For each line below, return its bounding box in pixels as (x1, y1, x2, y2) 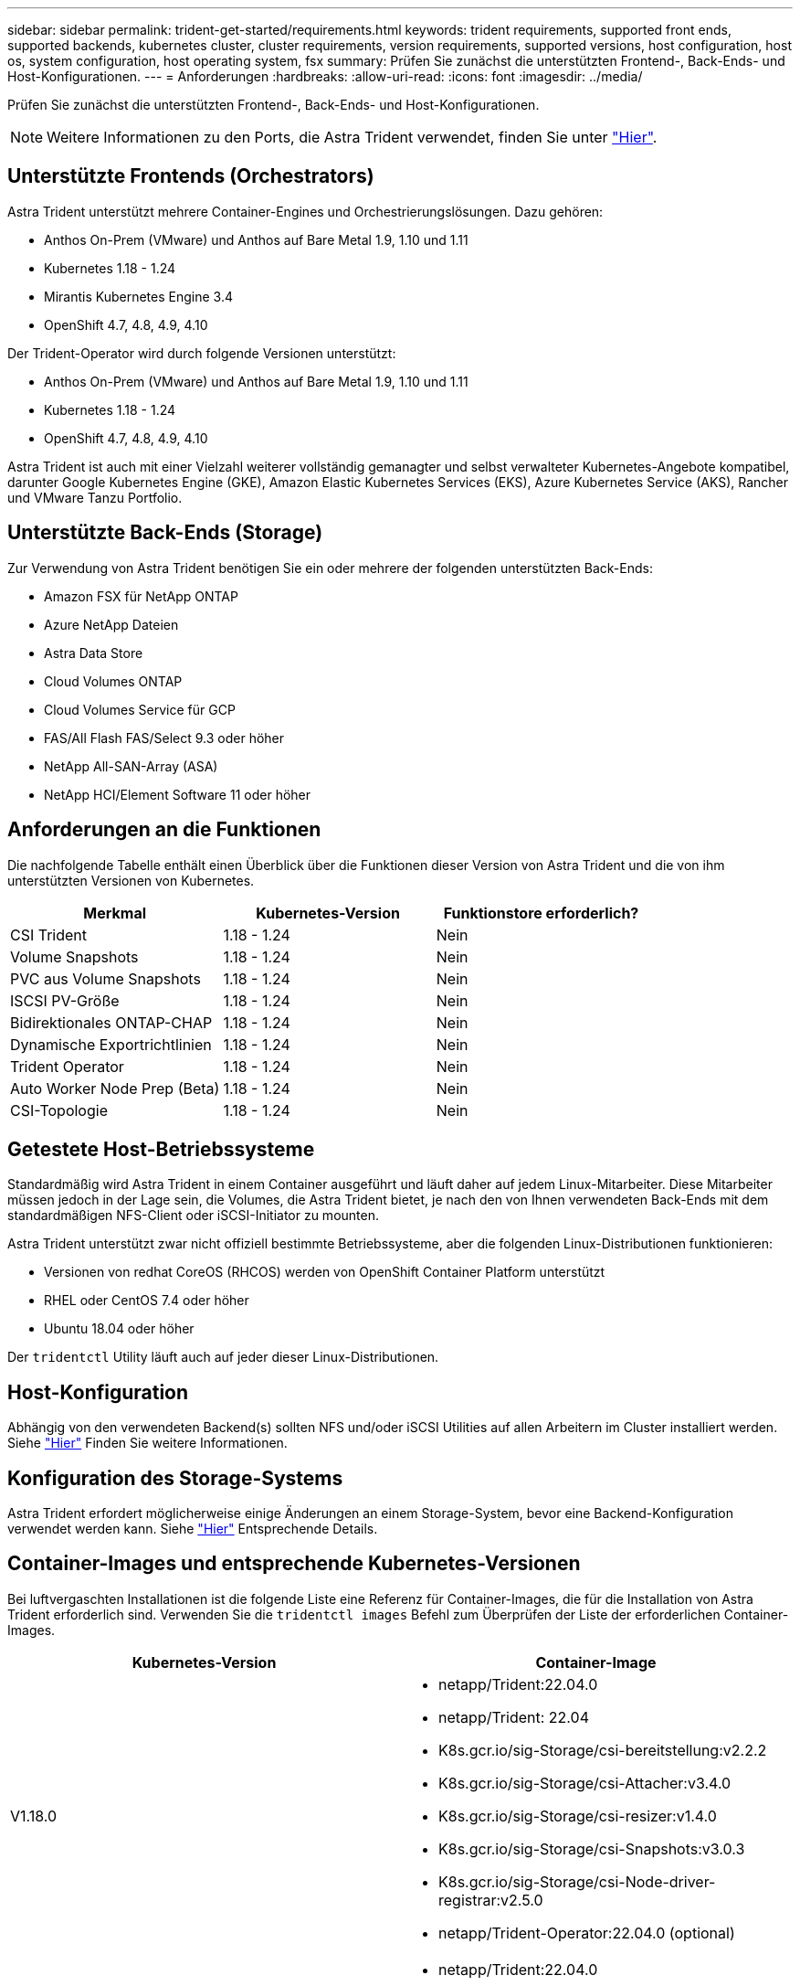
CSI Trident (10, 925, 88, 944)
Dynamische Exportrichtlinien (10, 1035, 212, 1054)
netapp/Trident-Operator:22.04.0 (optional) (438, 1923, 735, 1942)
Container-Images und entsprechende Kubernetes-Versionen (7, 1552, 581, 1576)
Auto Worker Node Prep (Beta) (10, 1078, 220, 1098)
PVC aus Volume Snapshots (10, 969, 201, 988)
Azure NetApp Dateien (44, 616, 179, 632)
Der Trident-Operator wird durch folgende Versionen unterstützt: (7, 345, 396, 361)
